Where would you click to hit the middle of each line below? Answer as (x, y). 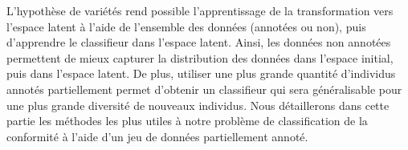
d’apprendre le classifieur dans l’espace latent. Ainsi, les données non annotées (199, 42)
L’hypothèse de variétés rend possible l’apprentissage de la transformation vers (200, 10)
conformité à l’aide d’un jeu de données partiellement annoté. (157, 136)
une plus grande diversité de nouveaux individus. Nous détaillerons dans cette (198, 105)
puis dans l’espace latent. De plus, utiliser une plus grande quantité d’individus (201, 73)
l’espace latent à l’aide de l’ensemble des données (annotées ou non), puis (186, 26)
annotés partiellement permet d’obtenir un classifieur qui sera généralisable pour (204, 89)
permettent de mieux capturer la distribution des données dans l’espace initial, (200, 57)
